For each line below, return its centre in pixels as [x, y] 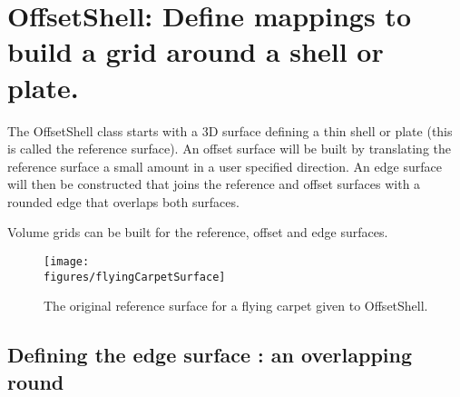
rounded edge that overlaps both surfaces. [123, 201]
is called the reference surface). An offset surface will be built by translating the [230, 149]
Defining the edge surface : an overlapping [210, 355]
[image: [67, 262]
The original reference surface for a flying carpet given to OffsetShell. [236, 306]
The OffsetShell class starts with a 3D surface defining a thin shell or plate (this [230, 130]
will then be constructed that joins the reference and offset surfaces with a [214, 184]
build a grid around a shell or [196, 51]
